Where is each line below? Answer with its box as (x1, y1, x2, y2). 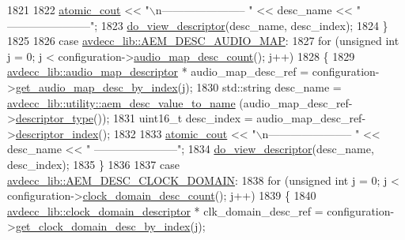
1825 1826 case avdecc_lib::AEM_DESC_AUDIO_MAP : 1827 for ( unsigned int (7, 32, 399, 49)
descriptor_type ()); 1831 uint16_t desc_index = (15, 110, 253, 126)
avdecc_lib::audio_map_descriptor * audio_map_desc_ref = (7, 63, 309, 80)
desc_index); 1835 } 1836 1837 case (7, 156, 180, 172)
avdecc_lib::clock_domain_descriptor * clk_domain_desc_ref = (7, 202, 324, 219)
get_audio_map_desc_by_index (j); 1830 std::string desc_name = (15, 78, 342, 95)
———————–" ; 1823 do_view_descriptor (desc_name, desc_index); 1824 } (7, 17, 388, 33)
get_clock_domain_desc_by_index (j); (15, 218, 206, 234)
